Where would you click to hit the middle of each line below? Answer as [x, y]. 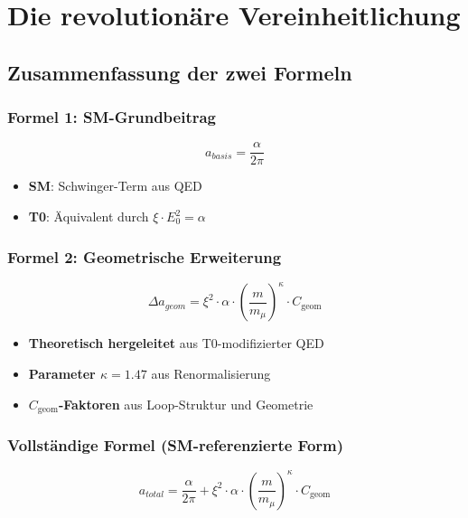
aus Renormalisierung [211, 373]
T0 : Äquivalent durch [89, 217]
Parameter [62, 373]
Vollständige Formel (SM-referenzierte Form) [176, 444]
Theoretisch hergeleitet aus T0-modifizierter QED [176, 343]
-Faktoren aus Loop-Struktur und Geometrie [186, 404]
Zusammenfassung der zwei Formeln [180, 72]
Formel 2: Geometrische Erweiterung [145, 256]
